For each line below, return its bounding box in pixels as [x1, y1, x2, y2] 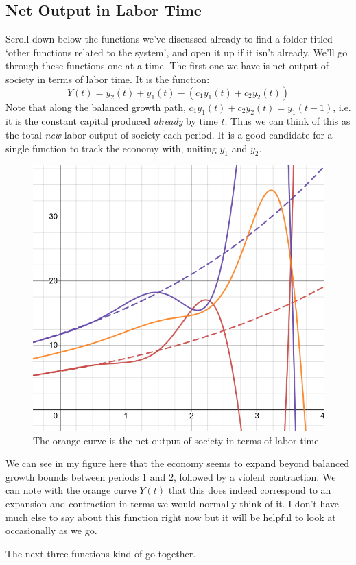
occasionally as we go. [5, 523, 97, 538]
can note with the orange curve [5, 483, 137, 497]
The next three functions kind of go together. [5, 546, 196, 560]
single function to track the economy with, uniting [5, 141, 217, 155]
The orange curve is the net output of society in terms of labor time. [33, 433, 322, 447]
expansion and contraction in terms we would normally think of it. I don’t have [5, 496, 340, 510]
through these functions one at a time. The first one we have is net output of [5, 58, 329, 73]
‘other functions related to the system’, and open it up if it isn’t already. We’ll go [5, 45, 348, 59]
